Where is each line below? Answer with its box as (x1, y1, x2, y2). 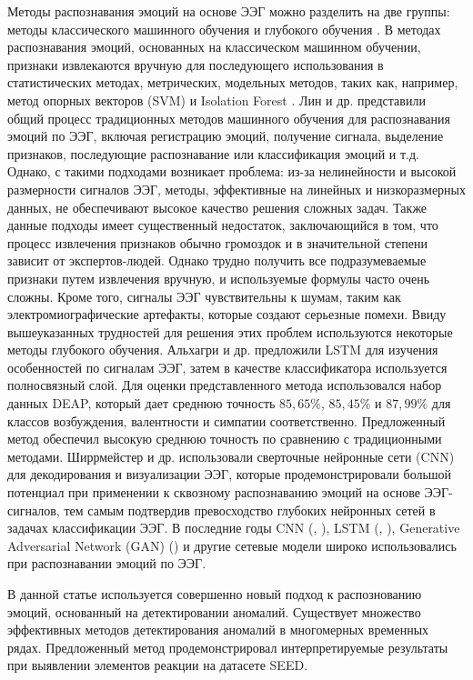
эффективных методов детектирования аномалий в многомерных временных (7, 620, 429, 639)
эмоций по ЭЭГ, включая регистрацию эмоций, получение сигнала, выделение (7, 126, 444, 145)
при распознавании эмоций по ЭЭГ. (7, 554, 206, 573)
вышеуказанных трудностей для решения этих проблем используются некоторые (7, 322, 453, 341)
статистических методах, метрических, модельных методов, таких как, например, (7, 73, 458, 92)
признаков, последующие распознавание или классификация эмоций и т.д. (7, 144, 420, 163)
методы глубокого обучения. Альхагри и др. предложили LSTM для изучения (7, 340, 438, 359)
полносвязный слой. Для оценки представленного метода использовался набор (7, 375, 442, 395)
